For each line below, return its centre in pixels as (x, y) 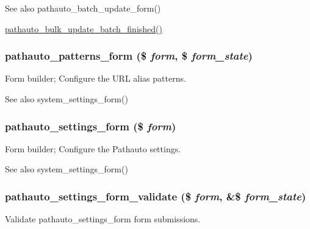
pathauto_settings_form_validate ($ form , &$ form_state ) (156, 196)
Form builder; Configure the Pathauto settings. (93, 148)
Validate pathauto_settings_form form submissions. (103, 219)
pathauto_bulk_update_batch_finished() (84, 28)
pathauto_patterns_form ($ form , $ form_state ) (129, 56)
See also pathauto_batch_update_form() (83, 8)
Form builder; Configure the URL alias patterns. (96, 78)
